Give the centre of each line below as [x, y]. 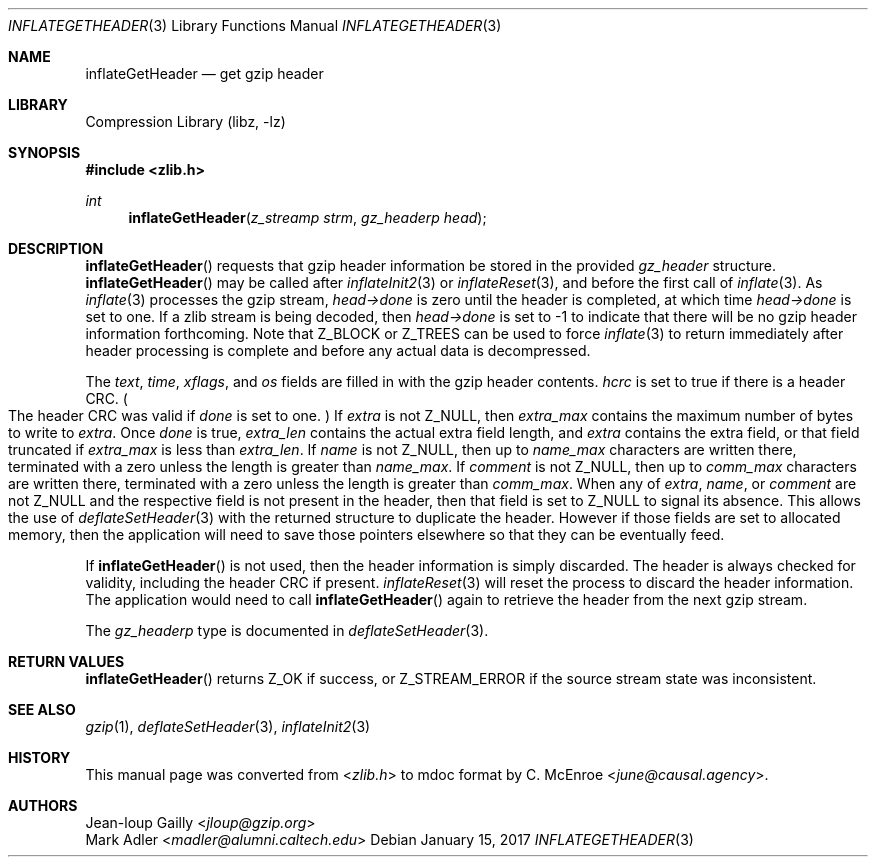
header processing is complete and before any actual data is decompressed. [338, 350]
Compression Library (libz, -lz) [185, 121]
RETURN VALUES [66, 661]
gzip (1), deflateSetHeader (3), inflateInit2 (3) [228, 726]
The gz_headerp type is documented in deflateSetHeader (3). [287, 630]
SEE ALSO [42, 709]
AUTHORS [43, 805]
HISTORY [39, 757]
